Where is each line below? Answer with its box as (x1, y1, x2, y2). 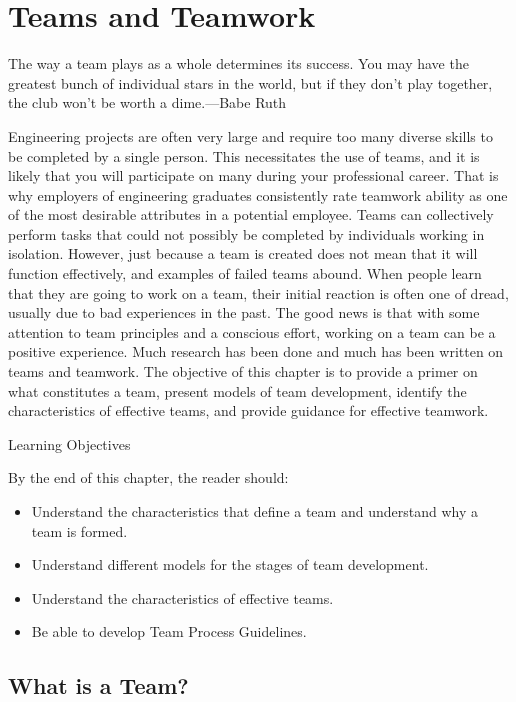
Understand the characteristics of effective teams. (31, 587, 334, 608)
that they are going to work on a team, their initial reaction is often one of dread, (8, 282, 509, 303)
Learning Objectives (8, 433, 131, 454)
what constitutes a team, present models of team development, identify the (8, 380, 467, 401)
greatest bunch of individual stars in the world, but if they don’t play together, (8, 72, 493, 93)
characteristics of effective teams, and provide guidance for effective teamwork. (8, 400, 489, 421)
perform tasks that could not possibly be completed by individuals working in (8, 223, 485, 244)
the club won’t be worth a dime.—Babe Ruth (8, 92, 287, 113)
